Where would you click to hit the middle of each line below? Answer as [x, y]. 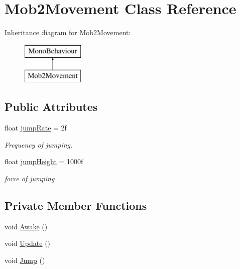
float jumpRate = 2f [36, 128]
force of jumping [30, 178]
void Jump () [25, 260]
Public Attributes [51, 107]
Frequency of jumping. [39, 144]
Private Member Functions [76, 205]
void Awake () [26, 226]
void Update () [28, 243]
